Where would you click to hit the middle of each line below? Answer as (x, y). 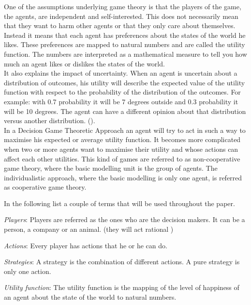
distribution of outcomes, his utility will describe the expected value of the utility (125, 82)
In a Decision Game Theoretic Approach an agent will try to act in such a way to (125, 130)
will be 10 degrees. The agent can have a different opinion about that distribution (125, 111)
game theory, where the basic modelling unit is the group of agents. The (111, 168)
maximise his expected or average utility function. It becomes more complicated (122, 139)
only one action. (28, 271)
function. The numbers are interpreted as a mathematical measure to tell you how (125, 54)
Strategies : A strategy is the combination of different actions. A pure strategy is (122, 262)
